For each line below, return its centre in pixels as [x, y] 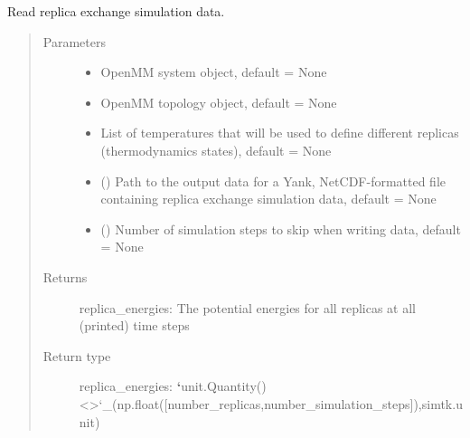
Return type [77, 355]
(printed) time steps [134, 325]
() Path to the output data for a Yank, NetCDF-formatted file [273, 181]
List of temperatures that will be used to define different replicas [280, 133]
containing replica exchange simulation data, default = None [268, 199]
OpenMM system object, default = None [214, 72]
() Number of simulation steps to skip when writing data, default [281, 229]
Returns [65, 276]
